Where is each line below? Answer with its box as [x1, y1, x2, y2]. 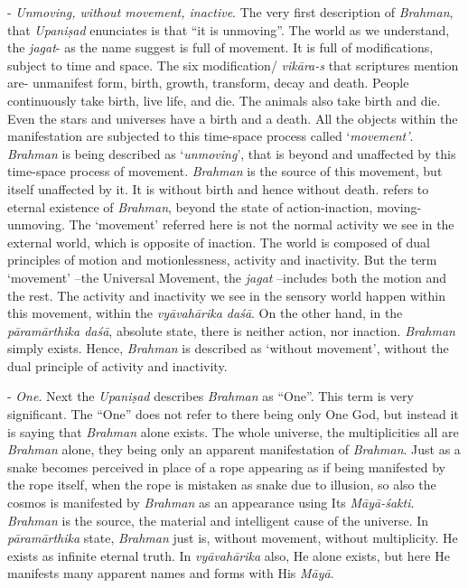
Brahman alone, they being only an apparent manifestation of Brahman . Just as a [7, 440, 461, 459]
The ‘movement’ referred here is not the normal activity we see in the [69, 215, 454, 234]
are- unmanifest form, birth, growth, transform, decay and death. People [7, 73, 409, 92]
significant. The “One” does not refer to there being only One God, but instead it [7, 405, 459, 424]
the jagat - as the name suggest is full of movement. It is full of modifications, [7, 38, 434, 57]
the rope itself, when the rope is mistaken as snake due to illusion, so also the [7, 475, 436, 494]
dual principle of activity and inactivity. [7, 356, 228, 375]
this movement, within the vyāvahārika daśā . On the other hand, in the [7, 303, 403, 322]
